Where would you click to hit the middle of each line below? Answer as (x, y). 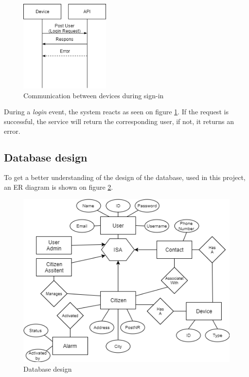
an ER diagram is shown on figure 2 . (59, 187)
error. (12, 131)
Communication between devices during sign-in (94, 95)
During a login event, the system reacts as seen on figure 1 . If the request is (116, 112)
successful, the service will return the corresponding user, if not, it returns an (119, 121)
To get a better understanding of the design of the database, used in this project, (125, 177)
